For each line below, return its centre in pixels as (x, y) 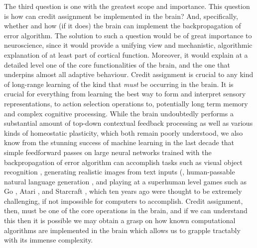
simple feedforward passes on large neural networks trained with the (108, 152)
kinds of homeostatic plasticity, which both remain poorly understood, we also (124, 132)
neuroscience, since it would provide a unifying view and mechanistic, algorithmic (128, 45)
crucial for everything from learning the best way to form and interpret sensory (125, 94)
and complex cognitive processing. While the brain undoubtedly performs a (119, 113)
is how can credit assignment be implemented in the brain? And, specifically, (121, 16)
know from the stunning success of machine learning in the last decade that (119, 142)
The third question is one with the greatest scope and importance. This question (127, 6)
